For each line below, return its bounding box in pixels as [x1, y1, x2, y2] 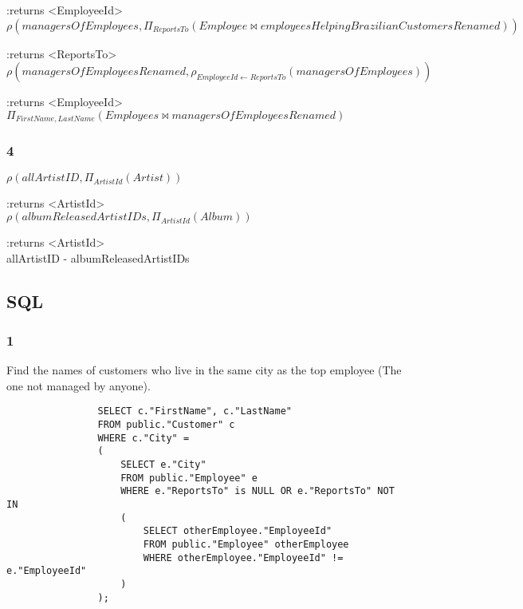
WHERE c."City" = [97, 432, 190, 444]
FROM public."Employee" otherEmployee [143, 538, 349, 550]
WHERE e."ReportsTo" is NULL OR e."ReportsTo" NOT [120, 485, 395, 497]
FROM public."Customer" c [97, 419, 235, 431]
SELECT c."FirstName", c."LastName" [97, 405, 292, 417]
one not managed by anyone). [6, 377, 151, 393]
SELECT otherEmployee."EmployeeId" [143, 525, 332, 537]
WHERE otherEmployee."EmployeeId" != [143, 552, 344, 564]
